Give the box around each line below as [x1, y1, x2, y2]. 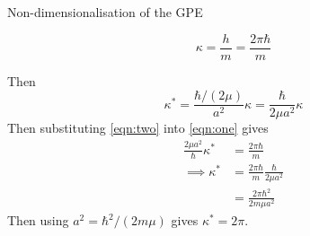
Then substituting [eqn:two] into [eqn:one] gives [7, 118, 269, 137]
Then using [7, 211, 69, 230]
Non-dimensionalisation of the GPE [7, 3, 203, 21]
